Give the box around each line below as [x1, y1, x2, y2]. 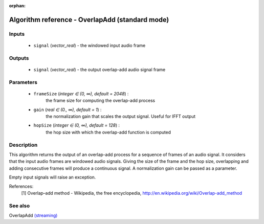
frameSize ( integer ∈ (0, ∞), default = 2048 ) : [33, 90, 129, 96]
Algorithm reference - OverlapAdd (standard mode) [9, 15, 169, 24]
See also [9, 202, 30, 209]
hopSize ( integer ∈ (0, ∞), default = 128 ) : [33, 122, 120, 128]
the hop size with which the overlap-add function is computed [45, 129, 171, 135]
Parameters [9, 79, 38, 86]
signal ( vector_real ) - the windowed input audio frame [33, 42, 146, 48]
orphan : [9, 3, 26, 8]
